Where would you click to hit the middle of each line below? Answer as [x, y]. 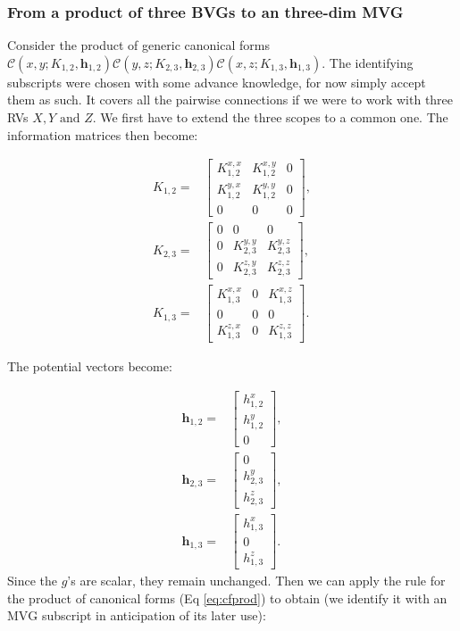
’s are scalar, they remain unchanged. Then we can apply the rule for [256, 581]
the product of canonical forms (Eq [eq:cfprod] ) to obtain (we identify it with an [227, 598]
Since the [32, 581]
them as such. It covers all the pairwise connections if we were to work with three [230, 100]
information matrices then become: [103, 134]
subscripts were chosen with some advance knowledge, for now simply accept [217, 82]
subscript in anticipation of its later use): [154, 615]
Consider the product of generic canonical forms [138, 45]
